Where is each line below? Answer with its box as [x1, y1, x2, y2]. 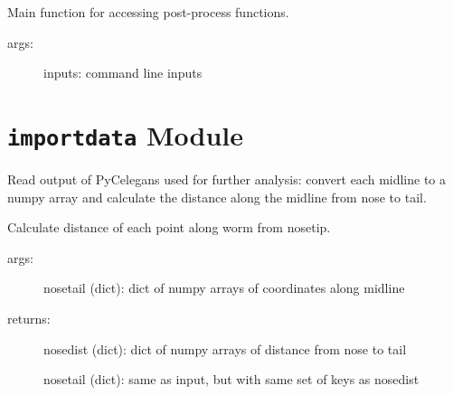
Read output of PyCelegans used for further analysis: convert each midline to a [7, 170, 447, 189]
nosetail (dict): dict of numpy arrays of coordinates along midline [43, 278, 405, 297]
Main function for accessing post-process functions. [7, 3, 289, 21]
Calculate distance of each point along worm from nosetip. [7, 218, 331, 237]
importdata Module [7, 116, 244, 153]
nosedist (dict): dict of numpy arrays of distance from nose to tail [43, 339, 407, 358]
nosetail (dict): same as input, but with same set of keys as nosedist [43, 370, 420, 389]
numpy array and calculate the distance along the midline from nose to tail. [7, 187, 427, 206]
